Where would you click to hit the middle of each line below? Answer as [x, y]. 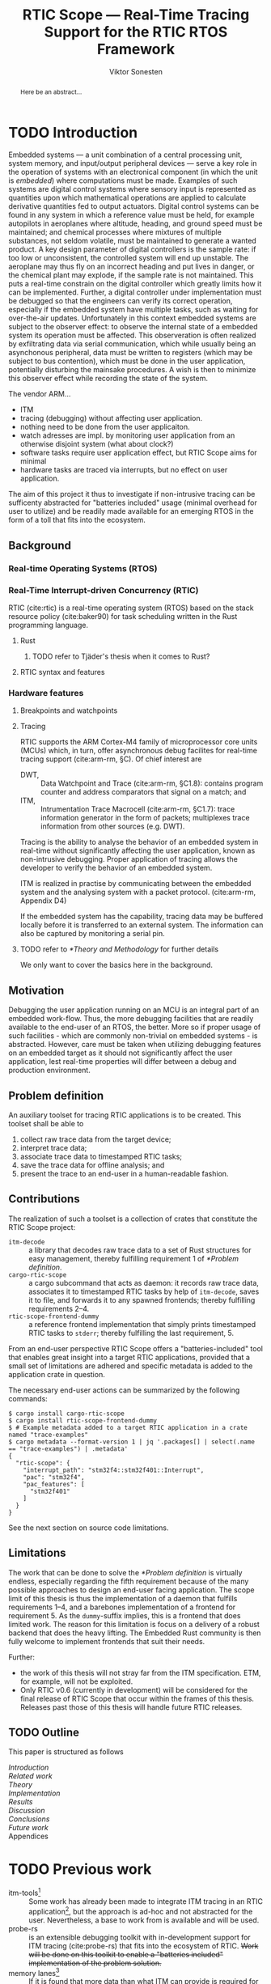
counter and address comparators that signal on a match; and [143, 792]
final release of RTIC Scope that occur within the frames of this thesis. [137, 1698]
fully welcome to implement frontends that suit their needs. [107, 1641]
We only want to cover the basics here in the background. [116, 965]
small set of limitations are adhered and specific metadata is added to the [131, 1366]
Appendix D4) [43, 901]
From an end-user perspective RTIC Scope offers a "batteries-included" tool [135, 1348]
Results [21, 1802]
